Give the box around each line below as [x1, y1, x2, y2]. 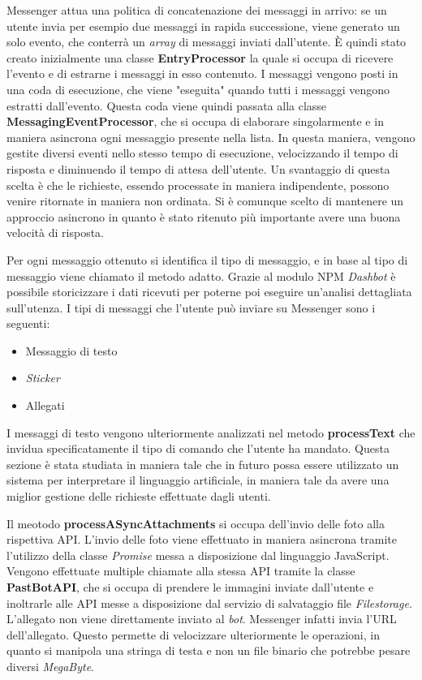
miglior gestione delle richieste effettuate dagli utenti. [6, 488, 271, 505]
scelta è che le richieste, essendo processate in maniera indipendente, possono [6, 176, 390, 193]
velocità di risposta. [6, 224, 104, 241]
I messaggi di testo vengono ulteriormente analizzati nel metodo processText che [6, 424, 416, 441]
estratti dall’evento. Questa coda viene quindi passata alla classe [6, 97, 327, 114]
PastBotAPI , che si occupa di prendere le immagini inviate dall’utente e [6, 579, 374, 595]
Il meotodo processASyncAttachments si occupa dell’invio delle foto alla [6, 514, 385, 532]
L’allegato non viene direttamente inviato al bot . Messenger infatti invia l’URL [6, 610, 397, 627]
